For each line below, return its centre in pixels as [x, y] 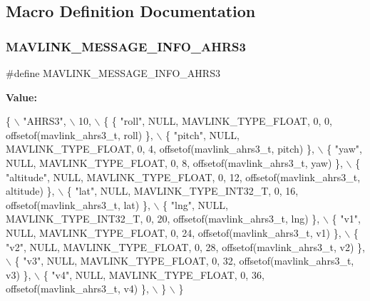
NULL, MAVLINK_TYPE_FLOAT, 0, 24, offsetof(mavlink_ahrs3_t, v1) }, [174, 232]
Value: [21, 97]
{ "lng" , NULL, [195, 204]
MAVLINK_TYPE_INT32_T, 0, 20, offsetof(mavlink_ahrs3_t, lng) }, [163, 219]
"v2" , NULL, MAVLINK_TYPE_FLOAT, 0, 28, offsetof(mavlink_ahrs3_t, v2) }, [186, 246]
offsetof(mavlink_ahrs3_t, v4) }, [77, 289]
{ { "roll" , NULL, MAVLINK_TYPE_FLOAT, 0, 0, [218, 121]
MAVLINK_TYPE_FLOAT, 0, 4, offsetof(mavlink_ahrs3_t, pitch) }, [160, 149]
